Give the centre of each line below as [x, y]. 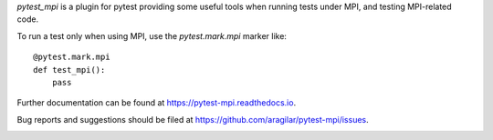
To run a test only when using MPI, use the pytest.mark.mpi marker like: [152, 35]
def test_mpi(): [69, 70]
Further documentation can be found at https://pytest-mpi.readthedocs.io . [157, 103]
